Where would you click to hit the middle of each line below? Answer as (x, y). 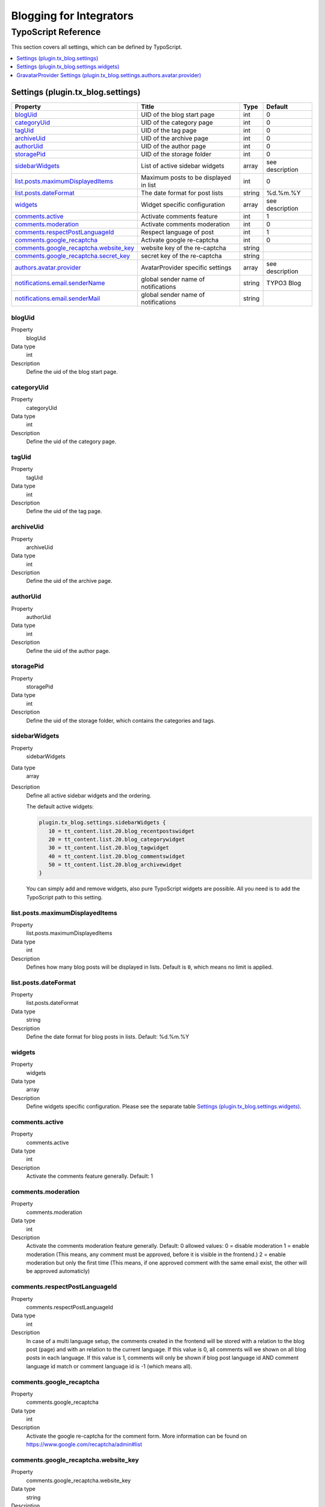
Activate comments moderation (185, 224)
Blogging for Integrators (72, 16)
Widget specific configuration (183, 205)
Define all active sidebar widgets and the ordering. (89, 795)
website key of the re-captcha (184, 248)
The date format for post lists (182, 193)
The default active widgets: (60, 807)
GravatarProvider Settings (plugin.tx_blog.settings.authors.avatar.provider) (109, 75)
